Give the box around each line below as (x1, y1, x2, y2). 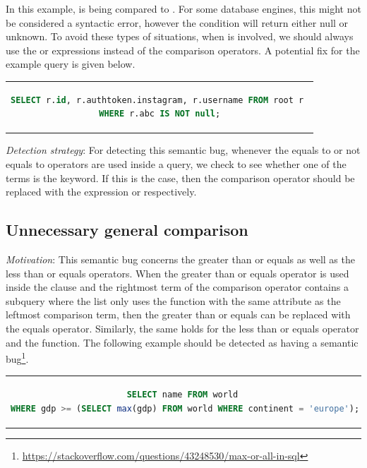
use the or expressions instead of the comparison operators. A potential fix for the (6, 42, 360, 57)
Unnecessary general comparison (6, 219, 248, 241)
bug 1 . (6, 349, 29, 366)
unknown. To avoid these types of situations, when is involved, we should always (6, 29, 354, 44)
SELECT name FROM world (126, 390, 239, 400)
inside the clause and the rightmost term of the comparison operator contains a (6, 280, 349, 294)
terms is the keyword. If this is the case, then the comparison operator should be (6, 170, 355, 185)
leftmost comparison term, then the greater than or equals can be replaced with (6, 307, 351, 322)
